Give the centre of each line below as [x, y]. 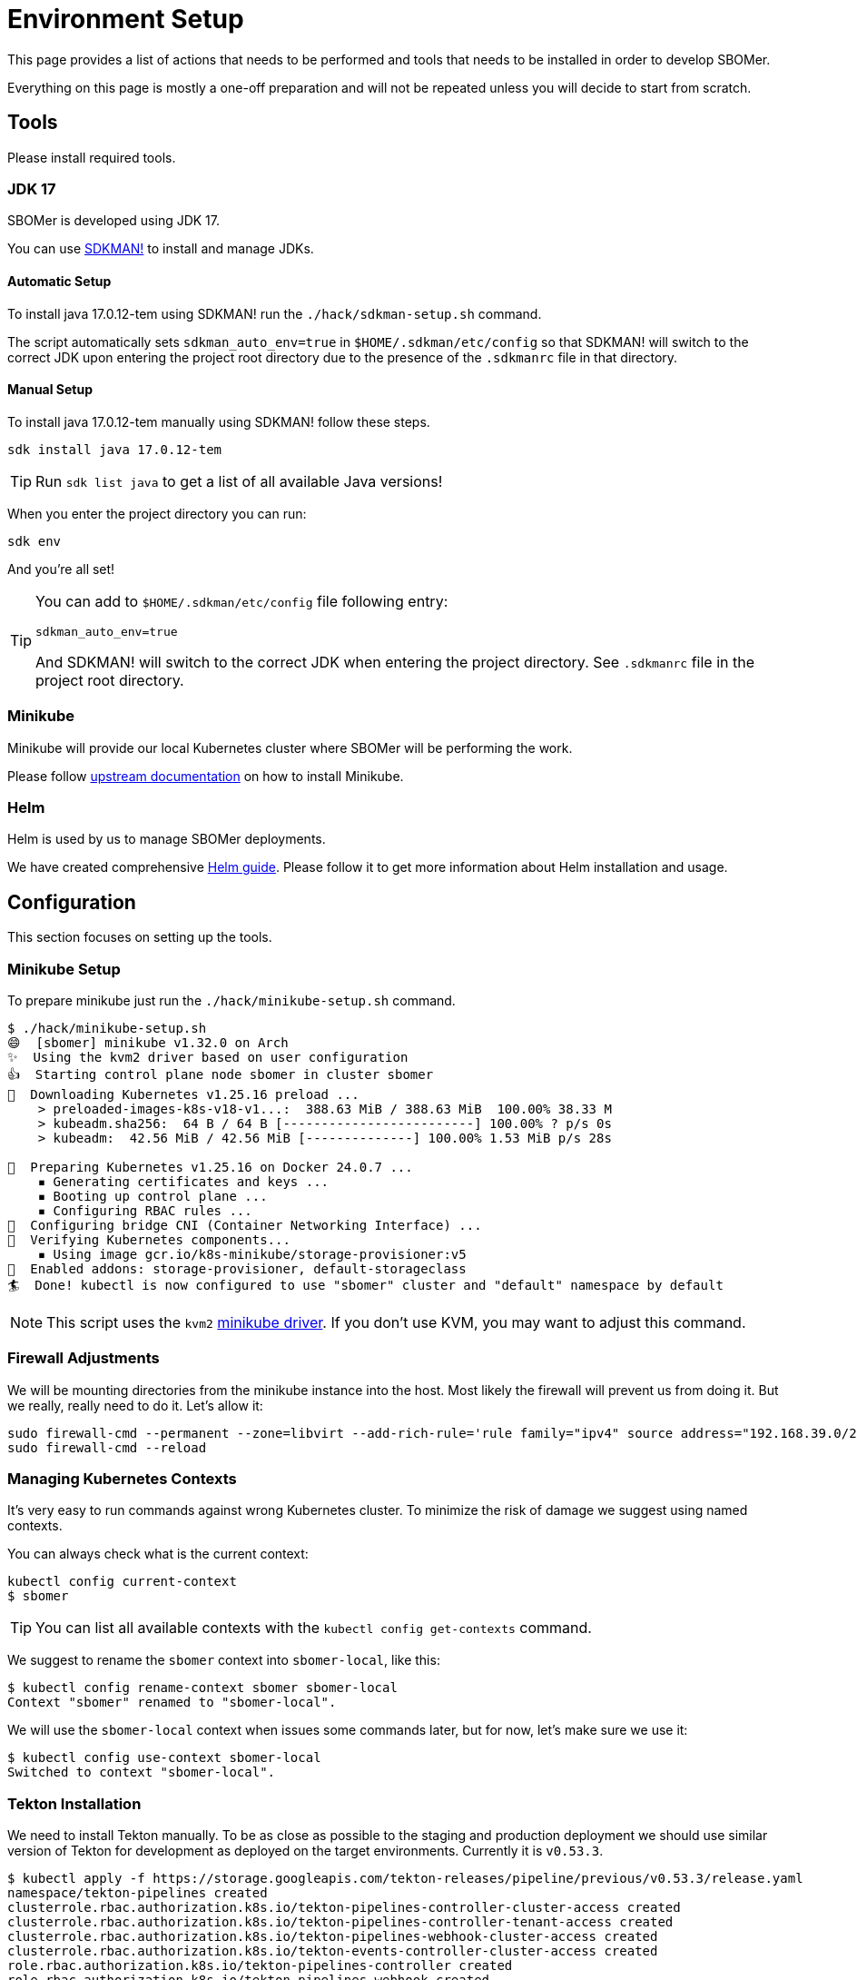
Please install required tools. [92, 157]
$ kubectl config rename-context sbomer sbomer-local [202, 1688]
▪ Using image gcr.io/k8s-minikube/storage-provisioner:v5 [252, 1254]
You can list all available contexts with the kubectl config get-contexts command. [314, 1628]
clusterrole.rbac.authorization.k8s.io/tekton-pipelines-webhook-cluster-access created [333, 1937]
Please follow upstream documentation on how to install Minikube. [206, 776]
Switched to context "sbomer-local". [142, 1772]
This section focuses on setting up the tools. [140, 937]
